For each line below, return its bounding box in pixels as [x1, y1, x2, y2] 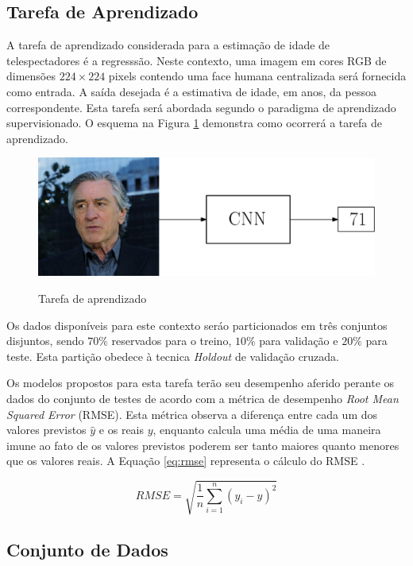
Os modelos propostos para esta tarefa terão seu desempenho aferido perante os [6, 374, 395, 391]
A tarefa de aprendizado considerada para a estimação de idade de [6, 37, 330, 53]
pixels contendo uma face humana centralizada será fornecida [108, 68, 407, 84]
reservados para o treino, [111, 332, 232, 349]
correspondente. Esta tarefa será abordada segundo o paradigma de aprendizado [6, 99, 396, 115]
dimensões [6, 68, 56, 84]
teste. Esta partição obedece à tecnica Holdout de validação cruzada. [6, 347, 340, 364]
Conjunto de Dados [6, 537, 168, 561]
